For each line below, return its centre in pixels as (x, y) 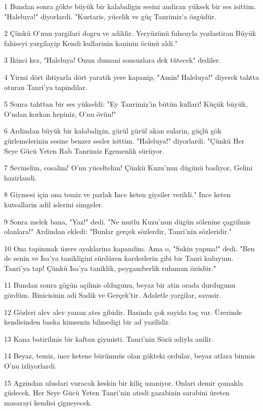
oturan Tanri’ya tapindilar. (46, 87)
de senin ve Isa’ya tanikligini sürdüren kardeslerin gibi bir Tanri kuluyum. (119, 258)
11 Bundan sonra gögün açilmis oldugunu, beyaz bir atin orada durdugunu (120, 285)
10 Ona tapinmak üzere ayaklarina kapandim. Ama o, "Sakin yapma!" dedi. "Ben (129, 248)
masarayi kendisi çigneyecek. (48, 402)
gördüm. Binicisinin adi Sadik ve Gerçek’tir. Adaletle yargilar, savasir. (113, 295)
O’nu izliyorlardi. (30, 366)
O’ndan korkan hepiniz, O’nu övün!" (60, 113)
